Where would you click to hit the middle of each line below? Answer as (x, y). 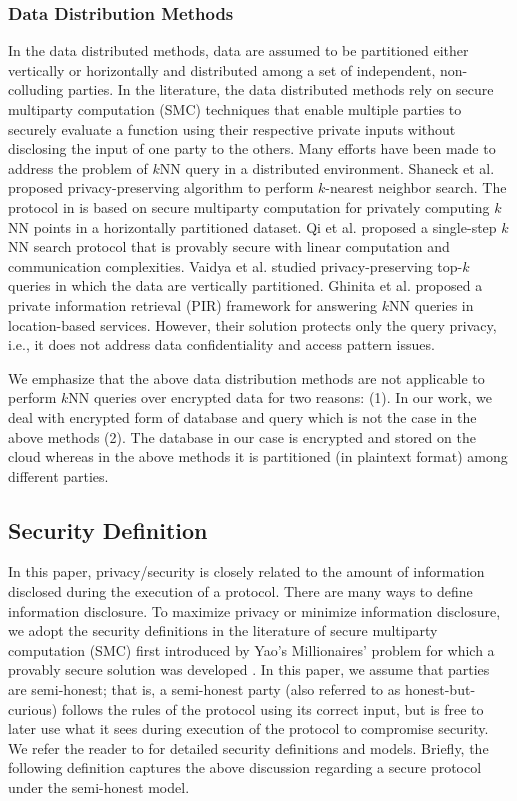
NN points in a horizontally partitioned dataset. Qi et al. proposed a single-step (252, 226)
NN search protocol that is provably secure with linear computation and (229, 246)
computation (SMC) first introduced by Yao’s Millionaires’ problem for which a (251, 649)
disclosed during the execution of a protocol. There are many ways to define (240, 591)
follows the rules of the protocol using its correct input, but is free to (272, 708)
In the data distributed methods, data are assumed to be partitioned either (238, 50)
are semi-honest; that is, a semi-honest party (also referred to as (204, 689)
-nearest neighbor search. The (416, 187)
